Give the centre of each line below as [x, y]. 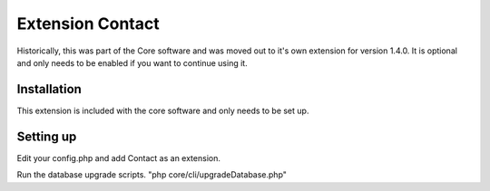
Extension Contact [88, 24]
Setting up [47, 136]
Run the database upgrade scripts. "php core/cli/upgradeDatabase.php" [152, 175]
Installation [49, 89]
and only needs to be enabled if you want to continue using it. [132, 62]
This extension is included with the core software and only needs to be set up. [163, 110]
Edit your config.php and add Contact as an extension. [119, 158]
